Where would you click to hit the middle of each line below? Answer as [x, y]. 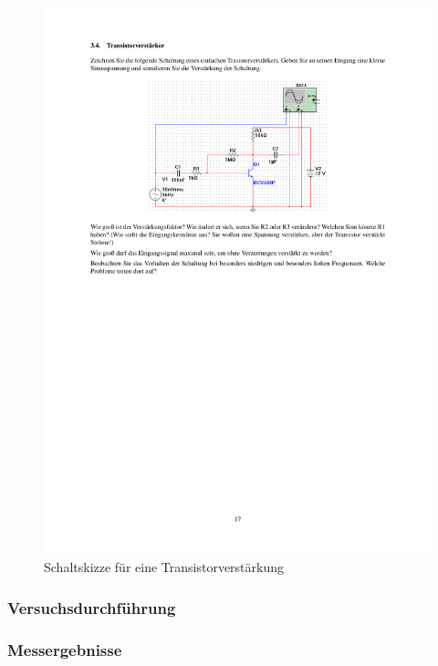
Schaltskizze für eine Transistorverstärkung [164, 567]
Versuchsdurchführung [92, 607]
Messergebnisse [65, 649]
